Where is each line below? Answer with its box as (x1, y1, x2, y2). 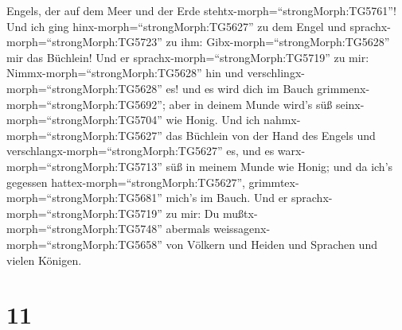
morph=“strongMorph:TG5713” (6, 157, 162, 174)
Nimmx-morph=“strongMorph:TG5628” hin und (6, 64, 244, 81)
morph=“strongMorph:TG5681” (6, 189, 162, 206)
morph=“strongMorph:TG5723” (6, 33, 162, 50)
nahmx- (263, 111, 301, 128)
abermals (166, 220, 210, 237)
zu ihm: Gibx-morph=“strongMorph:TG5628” (166, 33, 390, 50)
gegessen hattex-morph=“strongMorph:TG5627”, (6, 173, 245, 190)
